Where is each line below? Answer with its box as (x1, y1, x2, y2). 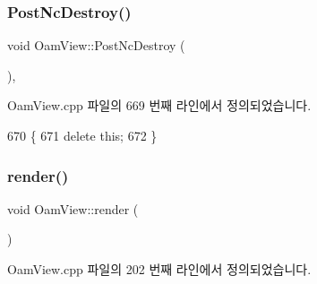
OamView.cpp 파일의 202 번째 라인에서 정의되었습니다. (7, 260, 312, 278)
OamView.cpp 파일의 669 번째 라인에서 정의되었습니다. (7, 96, 312, 115)
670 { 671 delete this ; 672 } (7, 126, 158, 144)
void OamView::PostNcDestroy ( (7, 36, 185, 55)
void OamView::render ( (7, 199, 139, 218)
